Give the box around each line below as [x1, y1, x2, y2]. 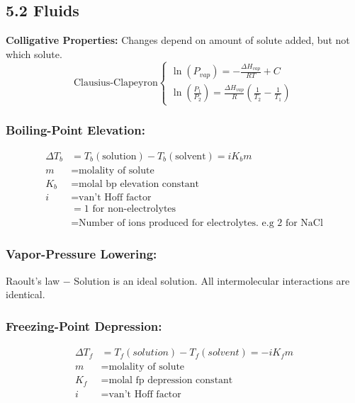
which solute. [6, 46, 62, 61]
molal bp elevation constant [79, 178, 200, 189]
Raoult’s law [6, 273, 60, 288]
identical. [6, 287, 45, 302]
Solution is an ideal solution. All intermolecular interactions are [74, 273, 350, 288]
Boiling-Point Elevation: [6, 120, 145, 138]
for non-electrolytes [92, 204, 176, 215]
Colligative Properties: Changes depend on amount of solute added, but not [6, 33, 350, 47]
